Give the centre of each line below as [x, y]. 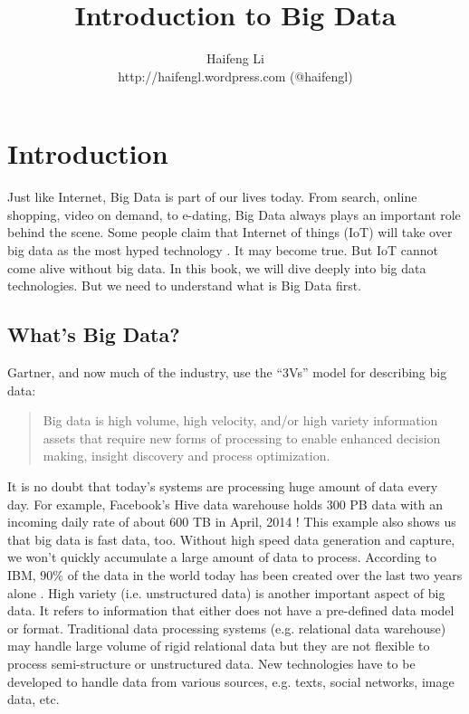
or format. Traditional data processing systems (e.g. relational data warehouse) [227, 628]
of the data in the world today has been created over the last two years [265, 574]
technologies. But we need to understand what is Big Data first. [185, 286]
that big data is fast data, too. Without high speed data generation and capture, [231, 539]
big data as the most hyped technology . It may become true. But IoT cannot [223, 250]
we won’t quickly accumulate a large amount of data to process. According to [222, 557]
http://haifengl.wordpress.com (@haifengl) [235, 76]
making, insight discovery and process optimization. [187, 456]
